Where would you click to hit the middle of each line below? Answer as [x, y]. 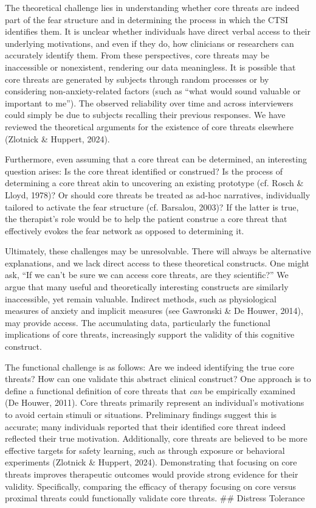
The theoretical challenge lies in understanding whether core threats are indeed [152, 7]
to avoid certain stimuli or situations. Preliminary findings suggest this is [141, 414]
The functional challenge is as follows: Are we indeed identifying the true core [149, 367]
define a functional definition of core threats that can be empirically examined [150, 390]
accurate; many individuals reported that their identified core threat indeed [145, 426]
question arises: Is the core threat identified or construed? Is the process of [144, 171]
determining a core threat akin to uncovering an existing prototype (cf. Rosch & [154, 183]
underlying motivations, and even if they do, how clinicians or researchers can [149, 43]
